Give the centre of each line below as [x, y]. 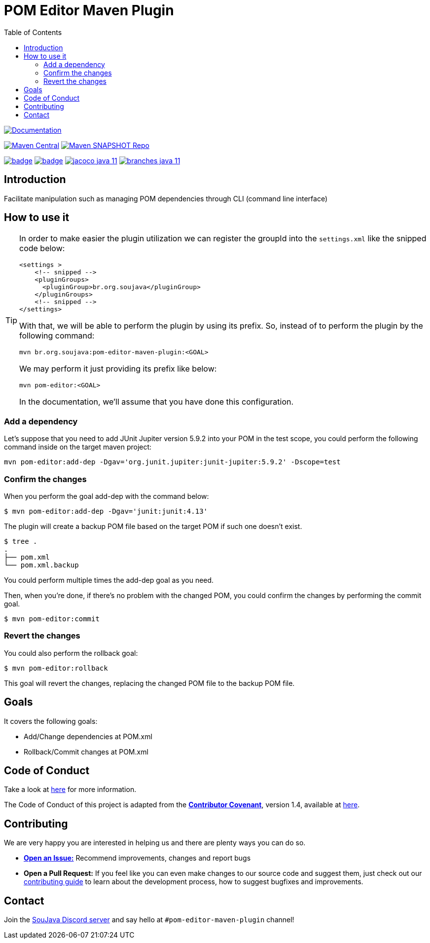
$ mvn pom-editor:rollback [56, 668]
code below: [42, 248]
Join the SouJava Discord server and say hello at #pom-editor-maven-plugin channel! [149, 920]
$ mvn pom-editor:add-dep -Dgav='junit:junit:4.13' [106, 511]
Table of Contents [33, 32]
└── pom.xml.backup [41, 565]
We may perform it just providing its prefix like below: [118, 369]
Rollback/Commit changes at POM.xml [86, 752]
